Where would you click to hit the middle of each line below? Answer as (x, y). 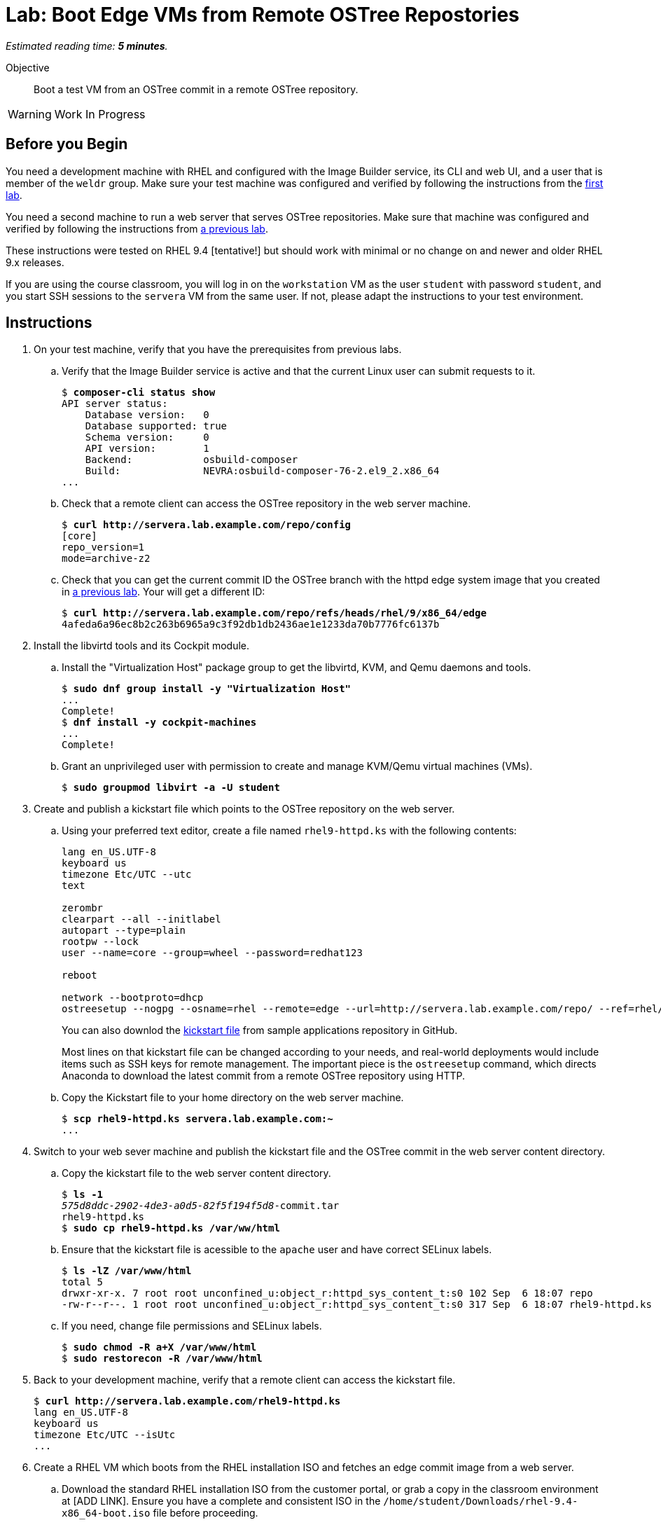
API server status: (115, 404)
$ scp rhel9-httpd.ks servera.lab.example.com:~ (197, 1119)
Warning (30, 114)
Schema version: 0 (147, 437)
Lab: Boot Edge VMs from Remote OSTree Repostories (263, 15)
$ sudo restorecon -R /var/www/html (162, 1359)
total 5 (83, 1282)
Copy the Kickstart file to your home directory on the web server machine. (233, 1098)
